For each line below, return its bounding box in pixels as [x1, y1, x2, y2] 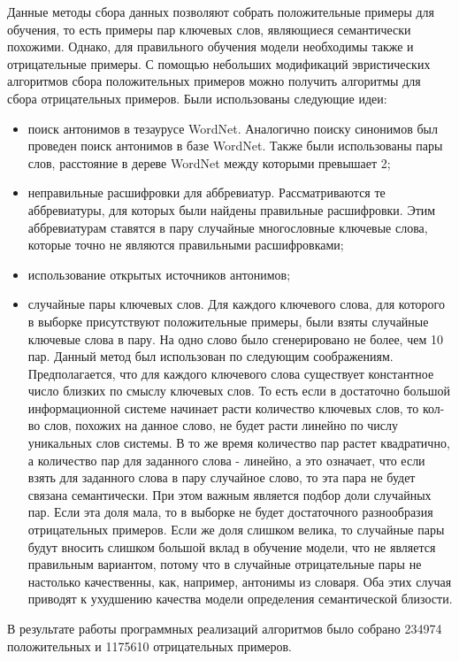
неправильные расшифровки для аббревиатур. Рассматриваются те [27, 183, 386, 202]
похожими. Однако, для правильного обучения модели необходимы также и [7, 37, 414, 56]
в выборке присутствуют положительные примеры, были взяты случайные [27, 311, 429, 330]
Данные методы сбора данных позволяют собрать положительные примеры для [7, 3, 435, 20]
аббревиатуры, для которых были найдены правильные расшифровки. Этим [27, 200, 436, 219]
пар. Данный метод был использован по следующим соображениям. [27, 347, 394, 365]
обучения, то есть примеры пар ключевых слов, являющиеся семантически [7, 19, 411, 38]
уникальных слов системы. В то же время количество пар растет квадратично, [27, 434, 450, 452]
